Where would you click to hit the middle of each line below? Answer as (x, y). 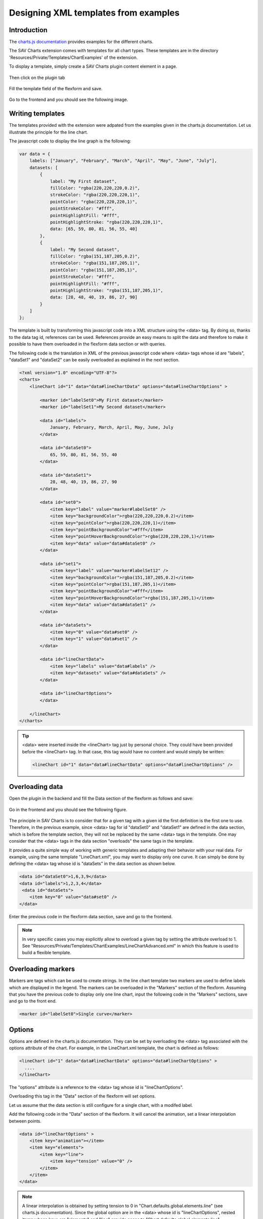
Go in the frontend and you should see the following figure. (68, 809)
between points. (25, 1121)
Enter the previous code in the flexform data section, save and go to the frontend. (91, 916)
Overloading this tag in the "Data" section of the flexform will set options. (82, 1096)
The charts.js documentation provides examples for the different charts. (81, 42)
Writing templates (37, 114)
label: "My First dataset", (83, 181)
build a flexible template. (47, 953)
